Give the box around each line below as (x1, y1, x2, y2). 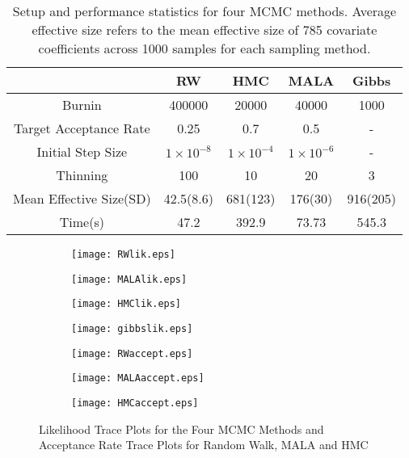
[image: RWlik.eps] (71, 249, 175, 260)
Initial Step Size (36, 142, 128, 161)
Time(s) (59, 212, 104, 231)
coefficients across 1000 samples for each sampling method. (38, 39, 371, 57)
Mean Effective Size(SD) (13, 189, 151, 208)
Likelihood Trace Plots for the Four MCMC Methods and (39, 420, 324, 437)
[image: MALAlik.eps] (71, 273, 188, 285)
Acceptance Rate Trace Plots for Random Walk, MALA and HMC (39, 436, 369, 453)
